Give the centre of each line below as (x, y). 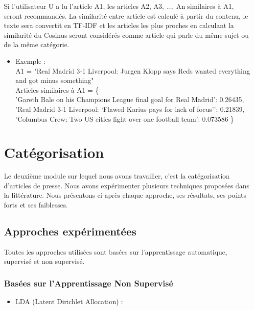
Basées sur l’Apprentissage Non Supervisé (89, 283)
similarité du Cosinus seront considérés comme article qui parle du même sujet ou (127, 35)
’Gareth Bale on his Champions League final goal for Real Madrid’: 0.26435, (130, 99)
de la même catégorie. (36, 44)
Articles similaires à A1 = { (57, 90)
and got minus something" (55, 80)
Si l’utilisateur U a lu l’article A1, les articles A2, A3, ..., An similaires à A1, (119, 6)
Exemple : (31, 61)
